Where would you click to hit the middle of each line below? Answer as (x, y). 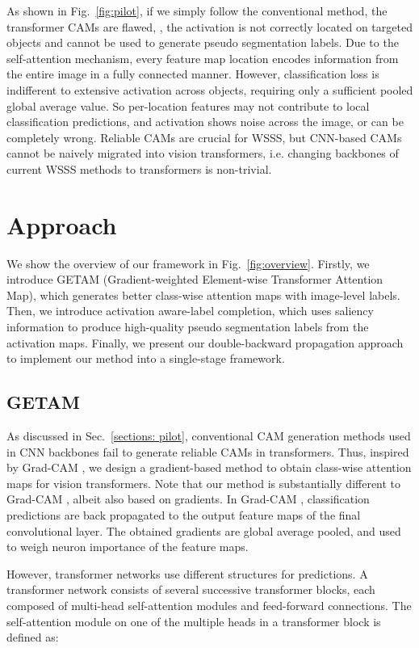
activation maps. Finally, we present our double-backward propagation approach (205, 342)
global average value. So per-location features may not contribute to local (188, 105)
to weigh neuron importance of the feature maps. (128, 547)
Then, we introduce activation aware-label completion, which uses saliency (190, 311)
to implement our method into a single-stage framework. (146, 358)
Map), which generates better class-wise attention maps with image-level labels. (203, 295)
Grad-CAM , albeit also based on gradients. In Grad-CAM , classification (188, 499)
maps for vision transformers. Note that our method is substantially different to (204, 483)
